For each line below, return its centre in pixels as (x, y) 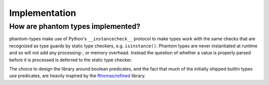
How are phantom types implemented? (75, 26)
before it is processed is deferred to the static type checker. (71, 60)
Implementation (43, 13)
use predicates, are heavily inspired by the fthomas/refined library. (77, 76)
